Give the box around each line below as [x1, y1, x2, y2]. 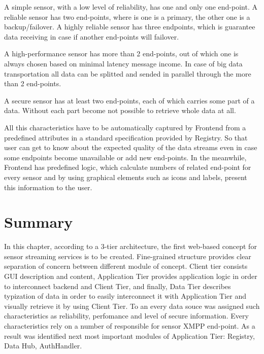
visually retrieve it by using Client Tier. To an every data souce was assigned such [4, 300, 260, 311]
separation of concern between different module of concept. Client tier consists [4, 261, 248, 271]
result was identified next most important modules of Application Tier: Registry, [4, 330, 255, 341]
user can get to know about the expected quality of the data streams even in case [4, 142, 257, 153]
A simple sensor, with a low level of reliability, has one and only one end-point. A [4, 2, 257, 12]
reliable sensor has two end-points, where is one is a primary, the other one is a [4, 11, 250, 22]
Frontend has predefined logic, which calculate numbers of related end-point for [4, 162, 251, 172]
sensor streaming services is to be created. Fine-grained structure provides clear [4, 251, 251, 261]
